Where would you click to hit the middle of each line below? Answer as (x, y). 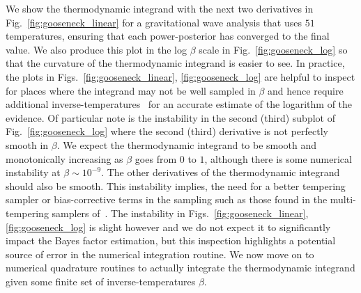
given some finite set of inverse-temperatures (101, 281)
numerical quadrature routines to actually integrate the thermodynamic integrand (180, 268)
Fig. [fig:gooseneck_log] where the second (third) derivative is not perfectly (167, 131)
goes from (156, 158)
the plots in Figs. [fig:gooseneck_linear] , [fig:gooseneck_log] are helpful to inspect (180, 76)
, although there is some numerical (278, 158)
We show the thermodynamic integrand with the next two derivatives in (160, 8)
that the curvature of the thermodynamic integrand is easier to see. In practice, (175, 63)
